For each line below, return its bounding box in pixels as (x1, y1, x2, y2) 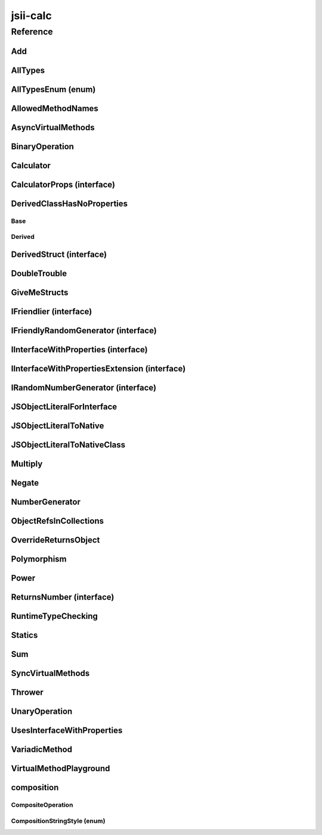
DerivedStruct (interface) (11, 249, 107, 259)
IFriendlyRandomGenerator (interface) (11, 326, 157, 336)
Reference (11, 26, 53, 37)
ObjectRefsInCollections (11, 516, 104, 526)
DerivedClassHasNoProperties (11, 198, 128, 208)
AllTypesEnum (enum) (11, 84, 96, 94)
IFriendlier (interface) (11, 306, 92, 317)
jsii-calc (11, 9, 52, 22)
